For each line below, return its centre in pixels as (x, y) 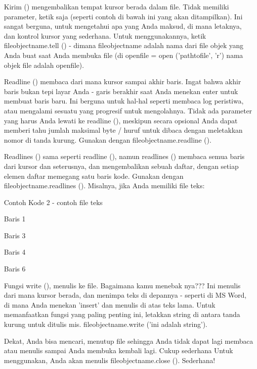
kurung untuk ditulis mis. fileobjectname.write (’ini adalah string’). (106, 324)
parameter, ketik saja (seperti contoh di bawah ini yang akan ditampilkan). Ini (123, 16)
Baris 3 (15, 235)
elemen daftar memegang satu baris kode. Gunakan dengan (94, 176)
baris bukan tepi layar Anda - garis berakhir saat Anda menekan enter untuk (121, 91)
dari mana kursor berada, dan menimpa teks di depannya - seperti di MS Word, (125, 295)
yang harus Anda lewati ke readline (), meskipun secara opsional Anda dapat (121, 120)
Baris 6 (15, 269)
